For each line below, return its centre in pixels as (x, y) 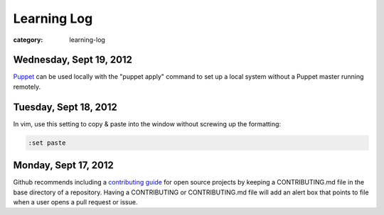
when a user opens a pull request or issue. (75, 202)
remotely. (27, 87)
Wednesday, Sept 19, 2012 (73, 60)
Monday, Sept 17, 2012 (63, 166)
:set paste (47, 143)
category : (28, 40)
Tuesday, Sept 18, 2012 (65, 107)
